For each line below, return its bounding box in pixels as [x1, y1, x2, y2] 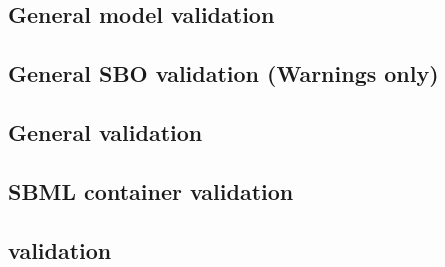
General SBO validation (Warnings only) [8, 58, 439, 89]
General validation [8, 116, 203, 147]
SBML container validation [8, 175, 294, 206]
